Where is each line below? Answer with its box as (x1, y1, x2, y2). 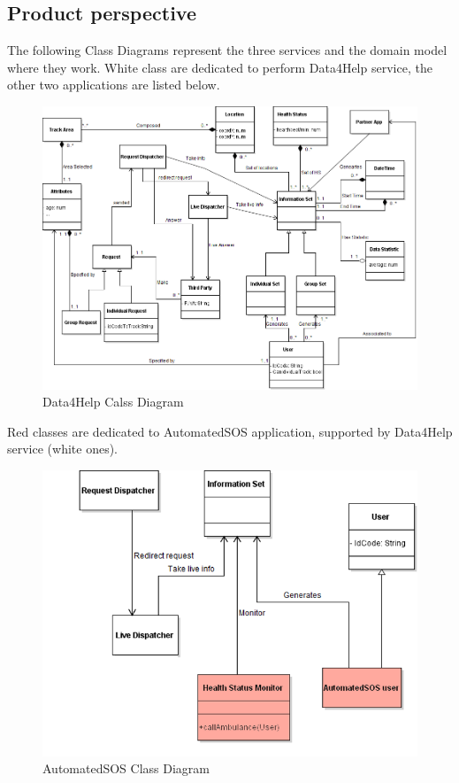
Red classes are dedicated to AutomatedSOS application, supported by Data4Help (7, 422, 453, 440)
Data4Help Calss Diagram (42, 392, 184, 411)
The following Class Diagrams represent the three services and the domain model (7, 41, 448, 59)
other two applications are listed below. (7, 75, 220, 94)
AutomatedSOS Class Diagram (42, 759, 210, 778)
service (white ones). (7, 439, 119, 458)
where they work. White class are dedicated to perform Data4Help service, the (7, 58, 432, 76)
